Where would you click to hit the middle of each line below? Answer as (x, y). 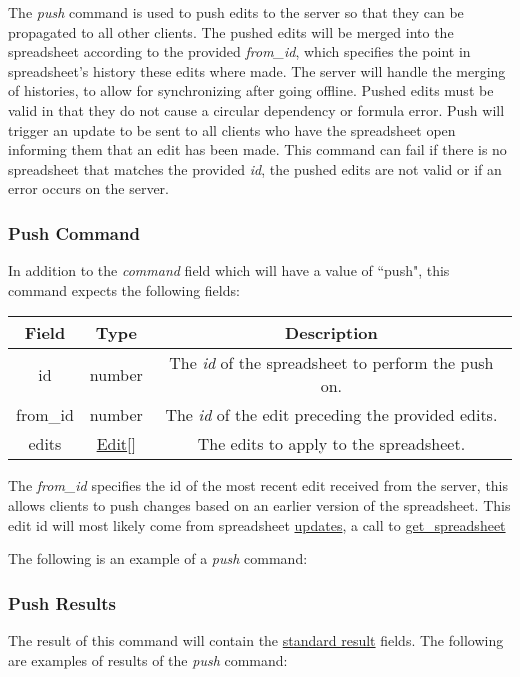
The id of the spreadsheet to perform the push (331, 363)
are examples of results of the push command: (148, 659)
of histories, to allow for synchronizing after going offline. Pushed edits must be (251, 90)
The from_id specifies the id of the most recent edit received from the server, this (258, 485)
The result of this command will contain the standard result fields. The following (256, 639)
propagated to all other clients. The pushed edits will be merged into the (231, 31)
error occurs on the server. (88, 188)
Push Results (62, 602)
